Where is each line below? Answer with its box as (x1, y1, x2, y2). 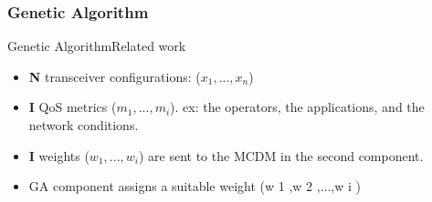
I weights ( (28, 146, 90, 165)
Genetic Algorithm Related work (7, 36, 186, 56)
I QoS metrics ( (28, 97, 117, 116)
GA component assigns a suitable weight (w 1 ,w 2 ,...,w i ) (28, 177, 361, 196)
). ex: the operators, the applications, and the (170, 97, 425, 116)
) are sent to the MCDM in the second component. (138, 146, 424, 165)
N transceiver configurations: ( (28, 66, 201, 86)
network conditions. (28, 116, 139, 134)
